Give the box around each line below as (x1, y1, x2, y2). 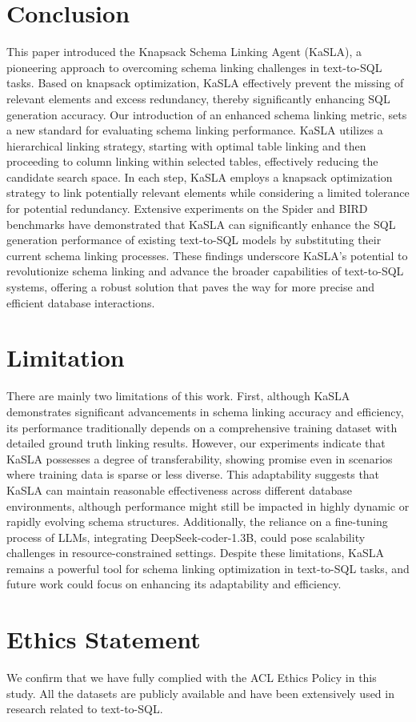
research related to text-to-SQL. (6, 700, 163, 717)
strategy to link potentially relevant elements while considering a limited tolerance (6, 184, 410, 201)
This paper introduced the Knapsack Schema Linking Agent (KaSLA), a (6, 43, 362, 60)
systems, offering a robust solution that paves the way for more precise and (6, 279, 374, 295)
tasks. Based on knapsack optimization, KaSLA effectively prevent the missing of (6, 74, 404, 91)
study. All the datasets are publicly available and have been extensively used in (6, 684, 394, 701)
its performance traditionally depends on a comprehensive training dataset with (6, 419, 398, 435)
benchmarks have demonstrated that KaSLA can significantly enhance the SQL (6, 215, 396, 232)
